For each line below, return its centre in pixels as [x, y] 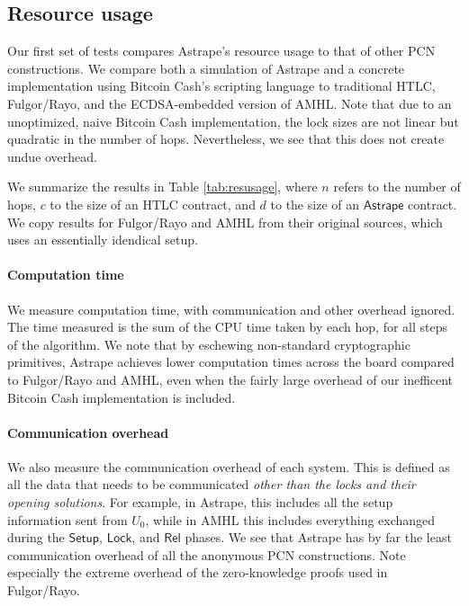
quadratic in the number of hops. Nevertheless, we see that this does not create [226, 139]
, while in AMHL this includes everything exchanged [290, 519]
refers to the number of [397, 187]
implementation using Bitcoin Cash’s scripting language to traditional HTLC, [221, 86]
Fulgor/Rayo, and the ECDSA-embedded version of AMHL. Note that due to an [230, 103]
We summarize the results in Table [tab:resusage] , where [162, 187]
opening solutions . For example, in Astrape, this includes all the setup [200, 502]
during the [36, 537]
